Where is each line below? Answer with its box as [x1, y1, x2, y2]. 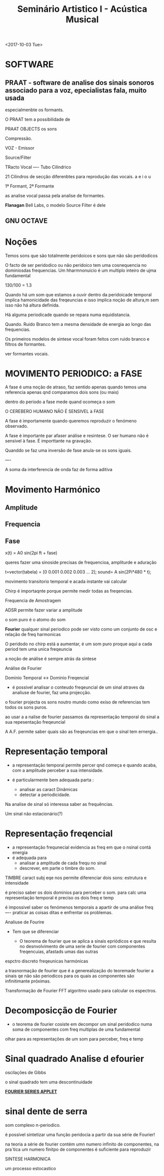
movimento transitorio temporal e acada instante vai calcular [5, 578, 127, 584]
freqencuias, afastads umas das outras [19, 949, 98, 954]
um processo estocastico [5, 1165, 56, 1171]
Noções [5, 236, 38, 247]
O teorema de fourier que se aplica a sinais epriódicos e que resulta [19, 938, 157, 944]
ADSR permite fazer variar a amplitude [5, 607, 83, 613]
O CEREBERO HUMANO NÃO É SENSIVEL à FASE [5, 409, 104, 414]
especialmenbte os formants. [5, 107, 64, 113]
